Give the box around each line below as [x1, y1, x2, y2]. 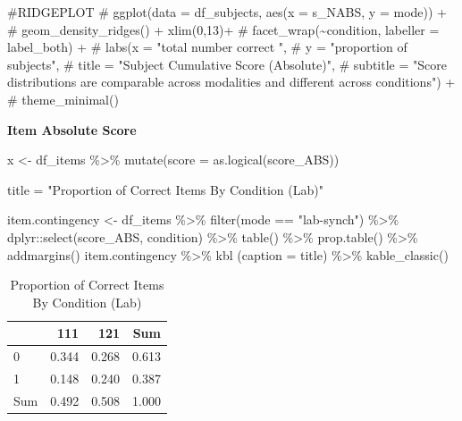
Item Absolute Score [7, 120, 137, 139]
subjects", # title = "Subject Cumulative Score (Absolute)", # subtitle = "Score [7, 55, 447, 73]
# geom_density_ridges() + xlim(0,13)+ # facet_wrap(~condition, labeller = [7, 20, 440, 38]
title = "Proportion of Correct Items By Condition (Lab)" [7, 180, 323, 198]
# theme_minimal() [7, 89, 119, 108]
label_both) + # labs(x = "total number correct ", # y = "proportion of [7, 38, 407, 56]
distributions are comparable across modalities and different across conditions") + [7, 72, 456, 91]
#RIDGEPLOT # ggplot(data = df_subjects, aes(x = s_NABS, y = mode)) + [7, 3, 447, 21]
